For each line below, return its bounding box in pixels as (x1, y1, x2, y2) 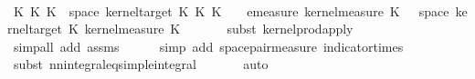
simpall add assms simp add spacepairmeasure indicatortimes (13, 36, 404, 55)
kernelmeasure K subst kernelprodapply (84, 19, 354, 38)
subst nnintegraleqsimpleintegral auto (13, 54, 269, 74)
